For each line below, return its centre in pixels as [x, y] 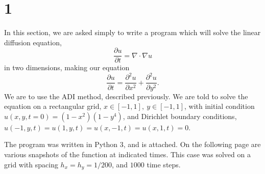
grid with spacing [31, 164]
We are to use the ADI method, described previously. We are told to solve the [126, 96]
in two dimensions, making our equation [67, 67]
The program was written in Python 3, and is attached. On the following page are [132, 144]
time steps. [164, 164]
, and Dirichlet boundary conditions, [180, 116]
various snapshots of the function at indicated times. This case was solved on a [127, 154]
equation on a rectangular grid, [53, 106]
